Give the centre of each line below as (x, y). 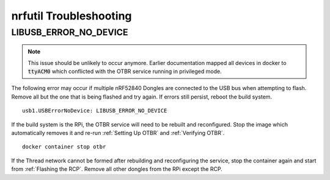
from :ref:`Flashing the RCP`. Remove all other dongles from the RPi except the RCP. (117, 169)
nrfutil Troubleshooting (71, 16)
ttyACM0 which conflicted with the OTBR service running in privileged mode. (125, 71)
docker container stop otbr (64, 147)
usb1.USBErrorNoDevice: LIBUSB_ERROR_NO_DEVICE (95, 111)
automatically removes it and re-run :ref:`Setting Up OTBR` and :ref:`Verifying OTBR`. (118, 133)
